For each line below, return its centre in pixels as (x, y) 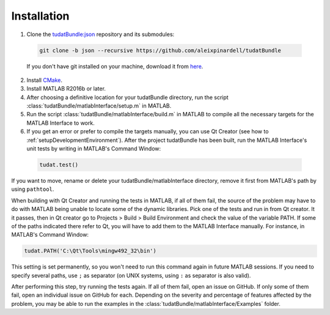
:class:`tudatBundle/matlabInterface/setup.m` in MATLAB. (99, 106)
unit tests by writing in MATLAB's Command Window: (94, 149)
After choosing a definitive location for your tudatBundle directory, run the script (127, 97)
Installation (40, 16)
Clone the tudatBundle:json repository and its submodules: (101, 34)
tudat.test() (59, 165)
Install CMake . (44, 80)
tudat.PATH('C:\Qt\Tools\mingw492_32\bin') (90, 251)
